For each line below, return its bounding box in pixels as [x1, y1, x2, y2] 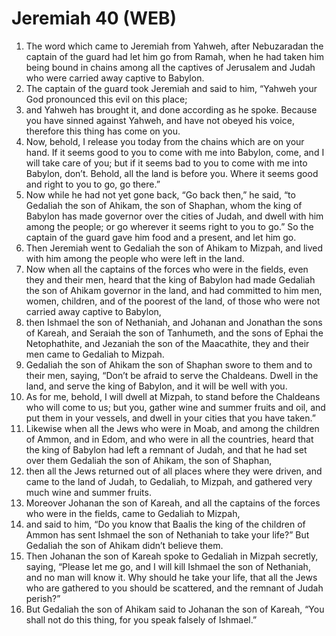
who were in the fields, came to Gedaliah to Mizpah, [25, 507, 241, 519]
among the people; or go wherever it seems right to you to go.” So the [25, 220, 314, 232]
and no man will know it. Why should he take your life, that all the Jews [25, 571, 318, 583]
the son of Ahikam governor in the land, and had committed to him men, [25, 284, 323, 296]
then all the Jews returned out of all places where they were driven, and [25, 465, 323, 477]
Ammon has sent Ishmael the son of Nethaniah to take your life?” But [25, 528, 310, 541]
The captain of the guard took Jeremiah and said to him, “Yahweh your [25, 82, 318, 94]
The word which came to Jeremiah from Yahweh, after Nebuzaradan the [25, 40, 324, 52]
